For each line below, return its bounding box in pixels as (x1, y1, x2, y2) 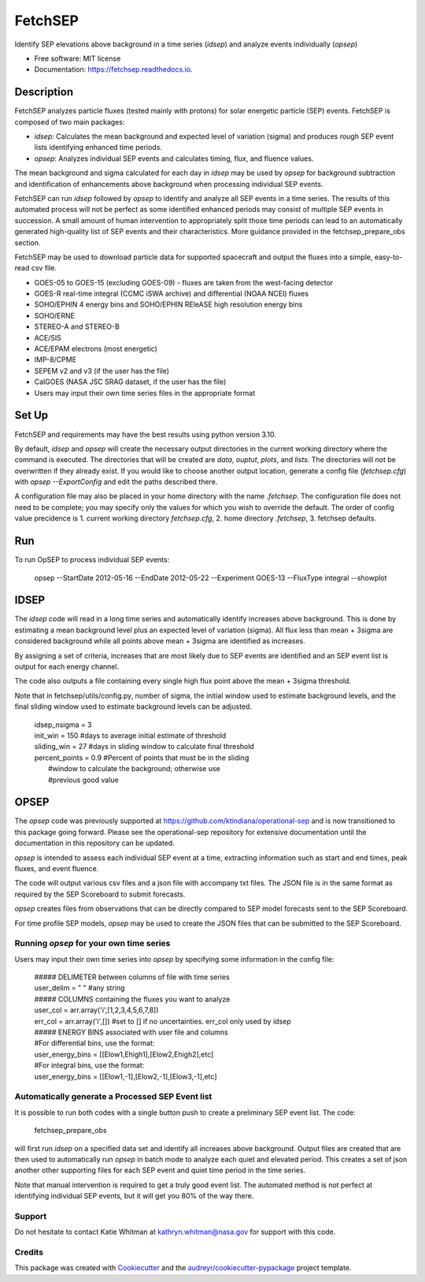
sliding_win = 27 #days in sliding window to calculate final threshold (34, 742, 255, 751)
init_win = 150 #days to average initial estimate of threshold (34, 730, 227, 740)
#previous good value (48, 775, 120, 784)
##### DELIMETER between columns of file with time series (34, 972, 230, 982)
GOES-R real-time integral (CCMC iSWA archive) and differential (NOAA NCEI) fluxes (34, 289, 309, 299)
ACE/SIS (34, 333, 62, 342)
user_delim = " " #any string (34, 983, 125, 993)
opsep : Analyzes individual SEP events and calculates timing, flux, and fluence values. (34, 154, 314, 163)
